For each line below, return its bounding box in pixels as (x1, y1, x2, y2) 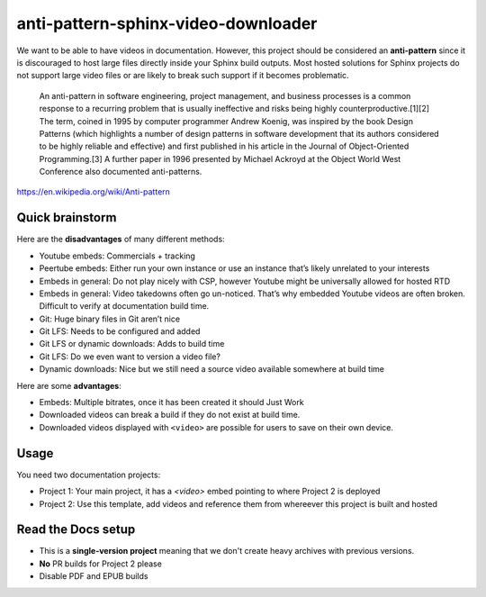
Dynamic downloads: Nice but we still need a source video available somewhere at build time (39, 364, 384, 375)
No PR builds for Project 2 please (39, 558, 162, 569)
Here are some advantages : (16, 380, 121, 391)
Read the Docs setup (16, 522, 136, 538)
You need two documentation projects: (16, 469, 161, 480)
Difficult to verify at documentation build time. (39, 301, 210, 312)
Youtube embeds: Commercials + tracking (39, 250, 195, 261)
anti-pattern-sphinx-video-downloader (16, 14, 318, 33)
